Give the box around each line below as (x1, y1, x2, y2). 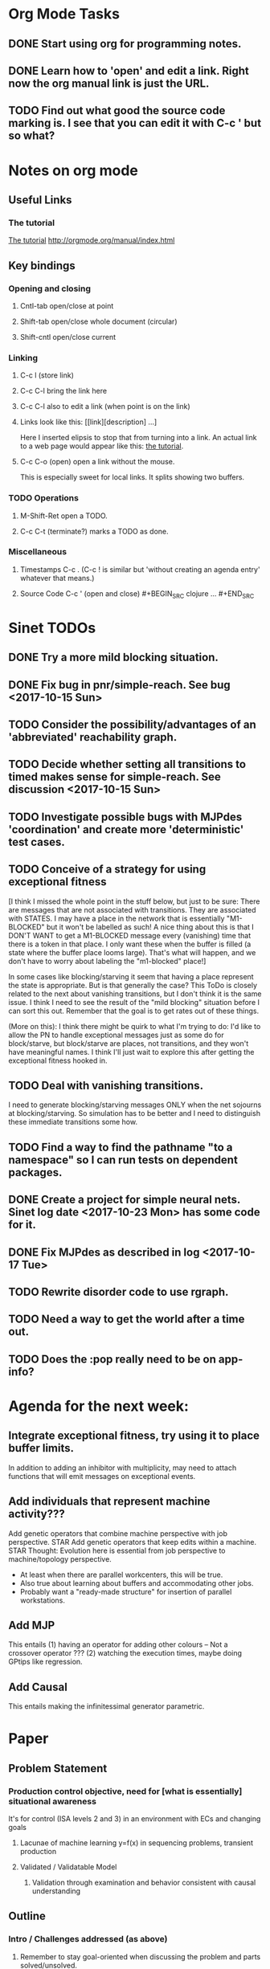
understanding (31, 1886, 81, 1896)
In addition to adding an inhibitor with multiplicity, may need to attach (8, 1463, 237, 1473)
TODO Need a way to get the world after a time (8, 1313, 245, 1326)
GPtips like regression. (8, 1656, 83, 1667)
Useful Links (8, 193, 72, 206)
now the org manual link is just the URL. (8, 76, 210, 90)
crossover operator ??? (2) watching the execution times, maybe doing (8, 1648, 243, 1658)
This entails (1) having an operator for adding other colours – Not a (8, 1640, 228, 1649)
